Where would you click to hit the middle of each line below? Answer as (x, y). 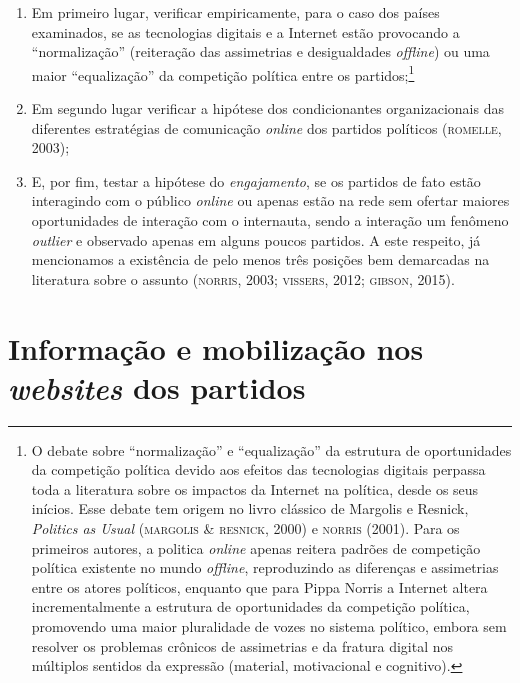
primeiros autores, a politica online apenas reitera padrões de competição (256, 547)
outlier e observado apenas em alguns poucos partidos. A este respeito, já (256, 239)
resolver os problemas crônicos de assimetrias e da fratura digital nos (242, 645)
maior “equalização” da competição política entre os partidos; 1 (223, 73)
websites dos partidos (157, 387)
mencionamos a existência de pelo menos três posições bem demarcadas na (260, 259)
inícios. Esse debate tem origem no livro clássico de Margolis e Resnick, (250, 508)
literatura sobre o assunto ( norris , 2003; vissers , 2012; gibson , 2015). (243, 278)
